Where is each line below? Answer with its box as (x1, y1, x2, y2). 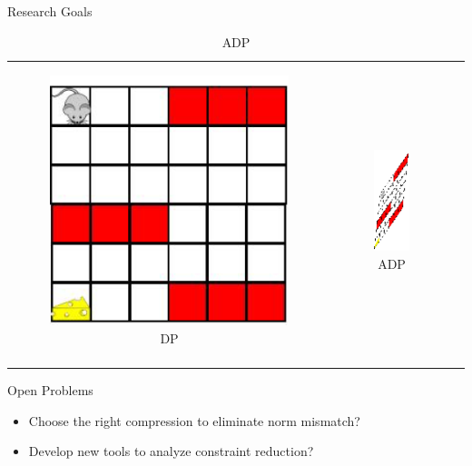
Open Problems (7, 381, 93, 400)
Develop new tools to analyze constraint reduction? (28, 441, 314, 461)
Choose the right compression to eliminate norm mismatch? (28, 411, 360, 430)
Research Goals (7, 2, 93, 20)
